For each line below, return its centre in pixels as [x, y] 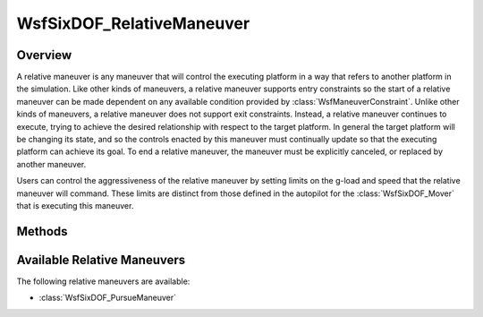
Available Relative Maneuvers [101, 260]
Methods [42, 231]
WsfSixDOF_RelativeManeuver [133, 23]
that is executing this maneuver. [75, 205]
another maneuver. [51, 164]
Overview [44, 55]
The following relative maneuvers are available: [103, 281]
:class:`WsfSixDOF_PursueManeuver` [108, 298]
